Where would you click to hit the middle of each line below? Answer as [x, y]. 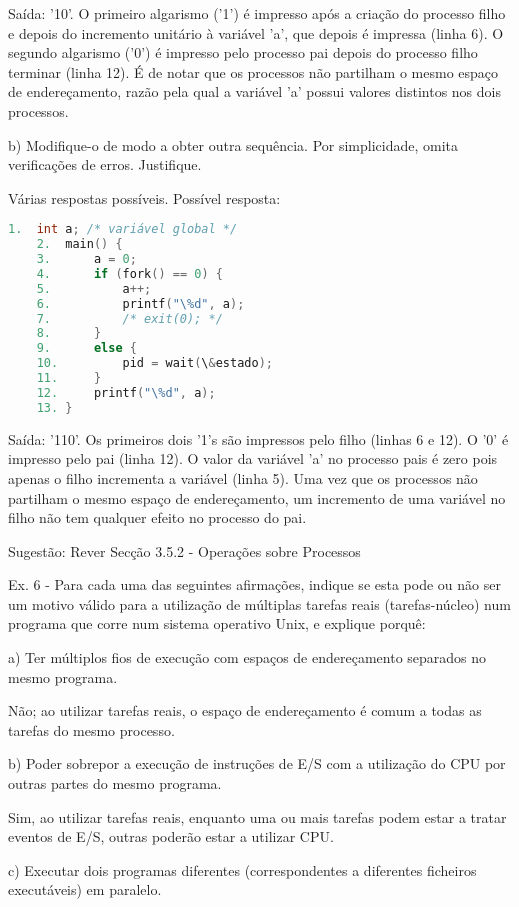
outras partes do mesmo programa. [115, 783]
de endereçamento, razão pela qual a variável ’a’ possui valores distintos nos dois [254, 91]
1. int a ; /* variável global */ [123, 229]
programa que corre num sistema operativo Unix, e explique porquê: [217, 623]
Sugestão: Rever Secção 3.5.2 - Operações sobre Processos [184, 550]
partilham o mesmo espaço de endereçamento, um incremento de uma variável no [257, 497]
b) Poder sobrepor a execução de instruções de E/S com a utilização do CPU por [257, 763]
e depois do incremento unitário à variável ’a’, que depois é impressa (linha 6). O [256, 32]
